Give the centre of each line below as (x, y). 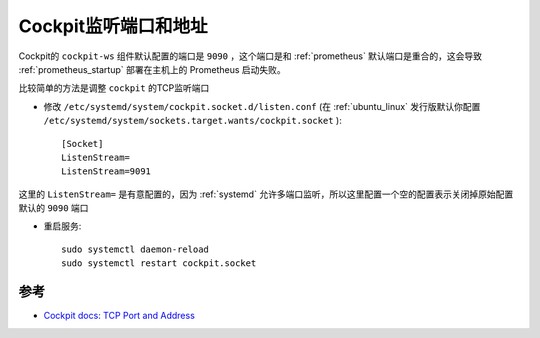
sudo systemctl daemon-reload (135, 249)
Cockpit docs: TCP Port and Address (119, 316)
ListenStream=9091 (106, 171)
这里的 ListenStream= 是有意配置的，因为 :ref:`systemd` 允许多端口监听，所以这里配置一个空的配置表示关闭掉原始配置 (266, 194)
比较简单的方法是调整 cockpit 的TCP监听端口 (114, 88)
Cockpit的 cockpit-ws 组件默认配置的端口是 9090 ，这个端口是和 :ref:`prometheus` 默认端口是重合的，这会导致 (250, 56)
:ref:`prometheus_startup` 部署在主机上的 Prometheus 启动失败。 (152, 69)
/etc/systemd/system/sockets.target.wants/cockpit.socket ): (192, 121)
